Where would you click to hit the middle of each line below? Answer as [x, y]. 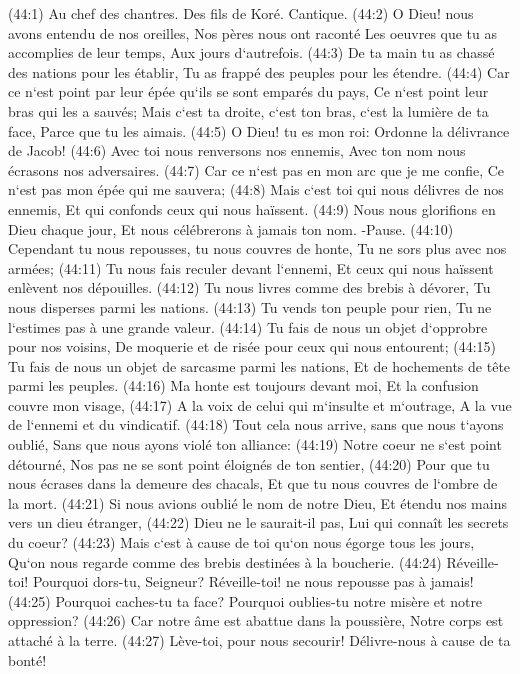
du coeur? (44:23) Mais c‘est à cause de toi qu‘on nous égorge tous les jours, [241, 542]
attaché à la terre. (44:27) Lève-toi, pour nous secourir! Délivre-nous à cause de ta [259, 640]
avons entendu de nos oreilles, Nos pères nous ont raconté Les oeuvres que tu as [253, 32]
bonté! [27, 659]
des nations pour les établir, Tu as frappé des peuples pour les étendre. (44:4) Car [259, 71]
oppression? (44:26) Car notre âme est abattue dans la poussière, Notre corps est [256, 620]
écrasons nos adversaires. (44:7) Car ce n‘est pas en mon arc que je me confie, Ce [256, 169]
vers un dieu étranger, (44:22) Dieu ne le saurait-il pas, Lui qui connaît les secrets [258, 522]
